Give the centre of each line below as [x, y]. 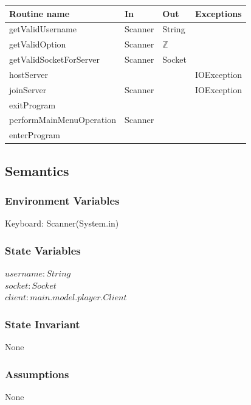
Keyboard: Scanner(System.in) [62, 223]
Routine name [40, 13]
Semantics [37, 170]
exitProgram [33, 104]
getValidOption [38, 44]
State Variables [43, 250]
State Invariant [43, 324]
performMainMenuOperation [63, 120]
